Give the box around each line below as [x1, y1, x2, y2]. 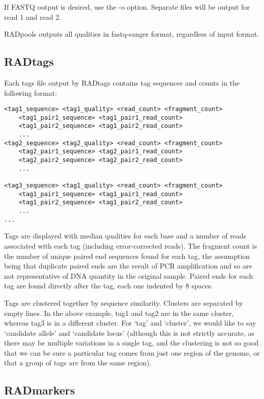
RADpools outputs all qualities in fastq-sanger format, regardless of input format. [4, 29, 259, 39]
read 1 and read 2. [4, 11, 62, 22]
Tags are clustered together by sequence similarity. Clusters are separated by [4, 297, 243, 308]
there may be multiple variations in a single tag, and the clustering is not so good [4, 337, 259, 348]
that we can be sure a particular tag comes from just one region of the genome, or [4, 347, 260, 358]
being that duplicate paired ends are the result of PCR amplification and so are [4, 260, 252, 271]
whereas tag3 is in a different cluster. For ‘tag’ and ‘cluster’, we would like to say [4, 317, 256, 328]
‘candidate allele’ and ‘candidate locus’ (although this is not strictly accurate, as [4, 327, 255, 338]
